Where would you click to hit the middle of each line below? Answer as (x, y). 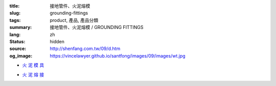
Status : (17, 41)
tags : (15, 20)
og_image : (21, 55)
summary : (21, 27)
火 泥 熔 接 (33, 74)
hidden (57, 41)
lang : (15, 34)
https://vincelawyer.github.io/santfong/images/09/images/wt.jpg (118, 55)
